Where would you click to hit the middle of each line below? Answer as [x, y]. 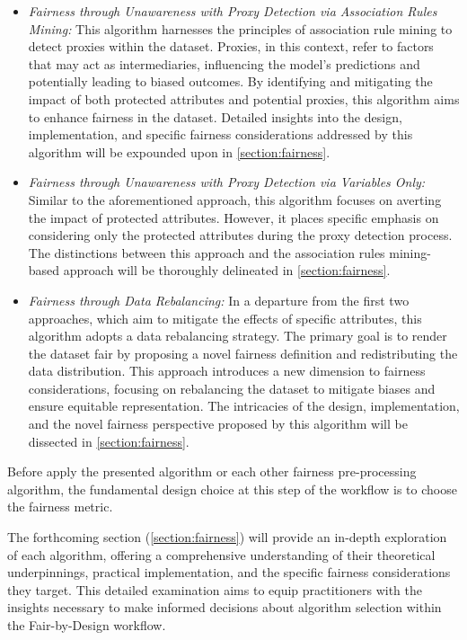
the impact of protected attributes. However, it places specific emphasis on [233, 217]
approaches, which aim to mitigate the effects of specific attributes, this [225, 318]
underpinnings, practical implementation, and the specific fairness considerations [229, 572]
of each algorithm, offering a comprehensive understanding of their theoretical [221, 554]
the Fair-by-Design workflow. [87, 625]
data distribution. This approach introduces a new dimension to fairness [227, 371]
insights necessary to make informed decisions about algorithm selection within [225, 607]
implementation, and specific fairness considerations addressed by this [220, 134]
